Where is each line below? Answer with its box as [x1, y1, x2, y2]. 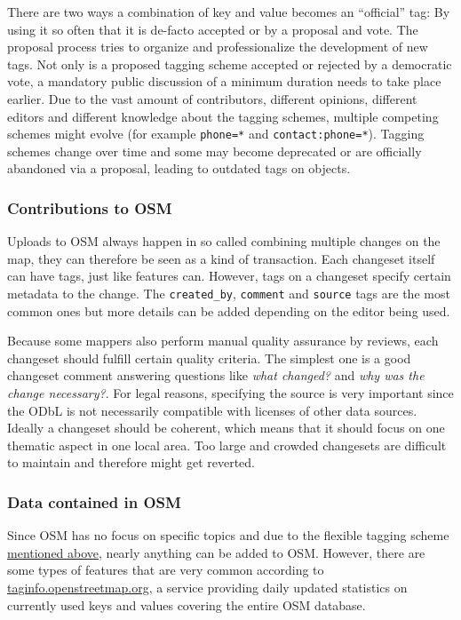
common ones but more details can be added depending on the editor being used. [7, 301, 450, 320]
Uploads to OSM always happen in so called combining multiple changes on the [7, 232, 441, 250]
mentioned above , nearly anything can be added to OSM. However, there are [7, 543, 425, 561]
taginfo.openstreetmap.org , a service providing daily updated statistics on [7, 578, 408, 596]
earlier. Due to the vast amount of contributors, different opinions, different [7, 89, 417, 107]
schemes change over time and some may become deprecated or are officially [7, 141, 422, 160]
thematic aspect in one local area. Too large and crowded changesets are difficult [7, 435, 447, 454]
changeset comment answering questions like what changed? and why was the [7, 366, 425, 385]
